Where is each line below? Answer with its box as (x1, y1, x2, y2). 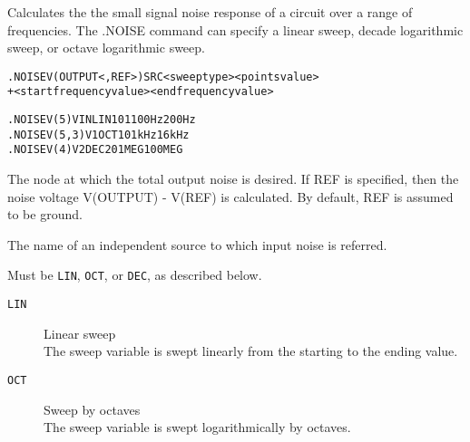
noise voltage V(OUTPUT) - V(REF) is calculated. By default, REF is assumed (7, 187, 454, 206)
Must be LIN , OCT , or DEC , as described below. (7, 265, 262, 284)
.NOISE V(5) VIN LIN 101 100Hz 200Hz (7, 113, 196, 127)
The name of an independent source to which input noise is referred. (7, 235, 387, 254)
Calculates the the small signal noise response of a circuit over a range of (7, 3, 413, 21)
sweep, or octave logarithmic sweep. (7, 38, 205, 57)
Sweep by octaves (44, 399, 141, 418)
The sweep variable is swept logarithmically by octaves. (44, 418, 351, 437)
